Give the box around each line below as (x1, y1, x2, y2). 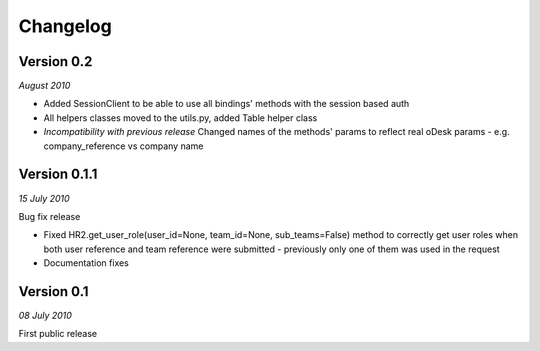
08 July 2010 (18, 310, 72, 321)
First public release (18, 328, 98, 340)
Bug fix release (18, 210, 81, 222)
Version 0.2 (18, 53, 93, 70)
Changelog (18, 15, 112, 37)
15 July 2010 (18, 192, 70, 204)
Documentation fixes (43, 257, 130, 269)
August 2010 (18, 80, 71, 92)
